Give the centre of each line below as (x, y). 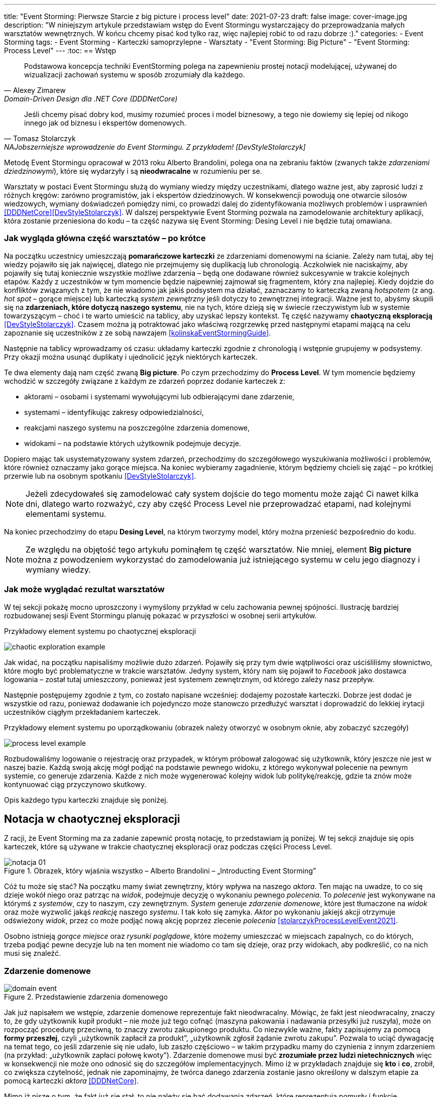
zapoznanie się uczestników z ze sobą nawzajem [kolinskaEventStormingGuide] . (138, 333)
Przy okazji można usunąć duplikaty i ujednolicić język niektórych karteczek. (131, 357)
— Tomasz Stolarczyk (40, 138)
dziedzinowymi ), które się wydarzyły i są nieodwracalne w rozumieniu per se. (133, 171)
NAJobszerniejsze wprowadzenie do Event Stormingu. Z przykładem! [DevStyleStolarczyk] (155, 147)
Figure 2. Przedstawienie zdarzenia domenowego (86, 997)
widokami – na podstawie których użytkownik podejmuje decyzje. (133, 443)
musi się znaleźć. (32, 953)
